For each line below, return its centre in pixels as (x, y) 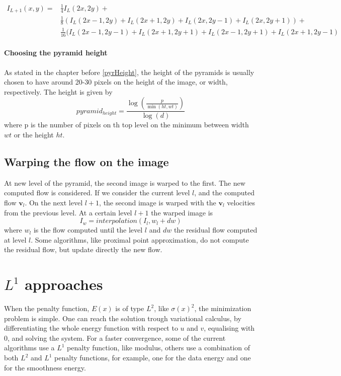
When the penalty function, (47, 308)
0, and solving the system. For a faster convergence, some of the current (115, 337)
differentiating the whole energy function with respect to (91, 328)
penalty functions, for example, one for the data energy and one (153, 357)
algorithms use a (29, 348)
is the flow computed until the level (88, 230)
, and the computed (225, 193)
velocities (241, 202)
